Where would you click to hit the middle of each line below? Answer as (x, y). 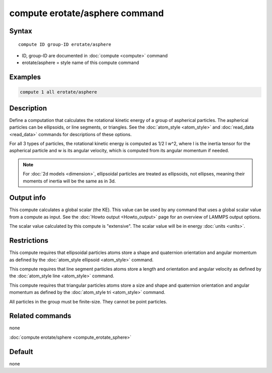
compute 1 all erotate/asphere (59, 92)
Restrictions (29, 241)
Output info (28, 198)
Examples (25, 77)
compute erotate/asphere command (87, 13)
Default (21, 352)
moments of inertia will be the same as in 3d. (69, 181)
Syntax (21, 31)
